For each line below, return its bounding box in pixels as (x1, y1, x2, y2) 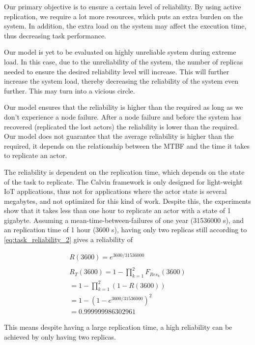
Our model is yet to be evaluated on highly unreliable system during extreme (4, 47, 236, 57)
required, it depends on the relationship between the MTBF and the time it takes (4, 140, 250, 151)
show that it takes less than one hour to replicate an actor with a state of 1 (4, 205, 231, 216)
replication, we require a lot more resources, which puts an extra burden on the (4, 11, 243, 21)
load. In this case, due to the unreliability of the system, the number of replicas (4, 56, 243, 66)
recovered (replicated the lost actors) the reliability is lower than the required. (4, 121, 239, 131)
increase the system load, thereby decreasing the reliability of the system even (4, 76, 238, 86)
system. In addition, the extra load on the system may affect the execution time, (4, 21, 247, 31)
